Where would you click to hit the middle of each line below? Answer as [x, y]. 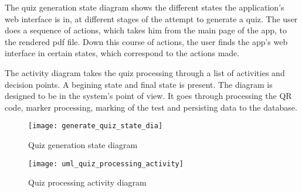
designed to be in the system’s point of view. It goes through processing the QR [148, 96]
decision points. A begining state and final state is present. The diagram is [139, 84]
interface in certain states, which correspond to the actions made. [122, 53]
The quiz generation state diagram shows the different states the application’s [145, 7]
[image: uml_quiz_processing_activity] [106, 164]
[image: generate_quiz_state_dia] [96, 126]
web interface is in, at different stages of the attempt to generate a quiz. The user [151, 18]
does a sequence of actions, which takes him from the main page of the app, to [146, 30]
